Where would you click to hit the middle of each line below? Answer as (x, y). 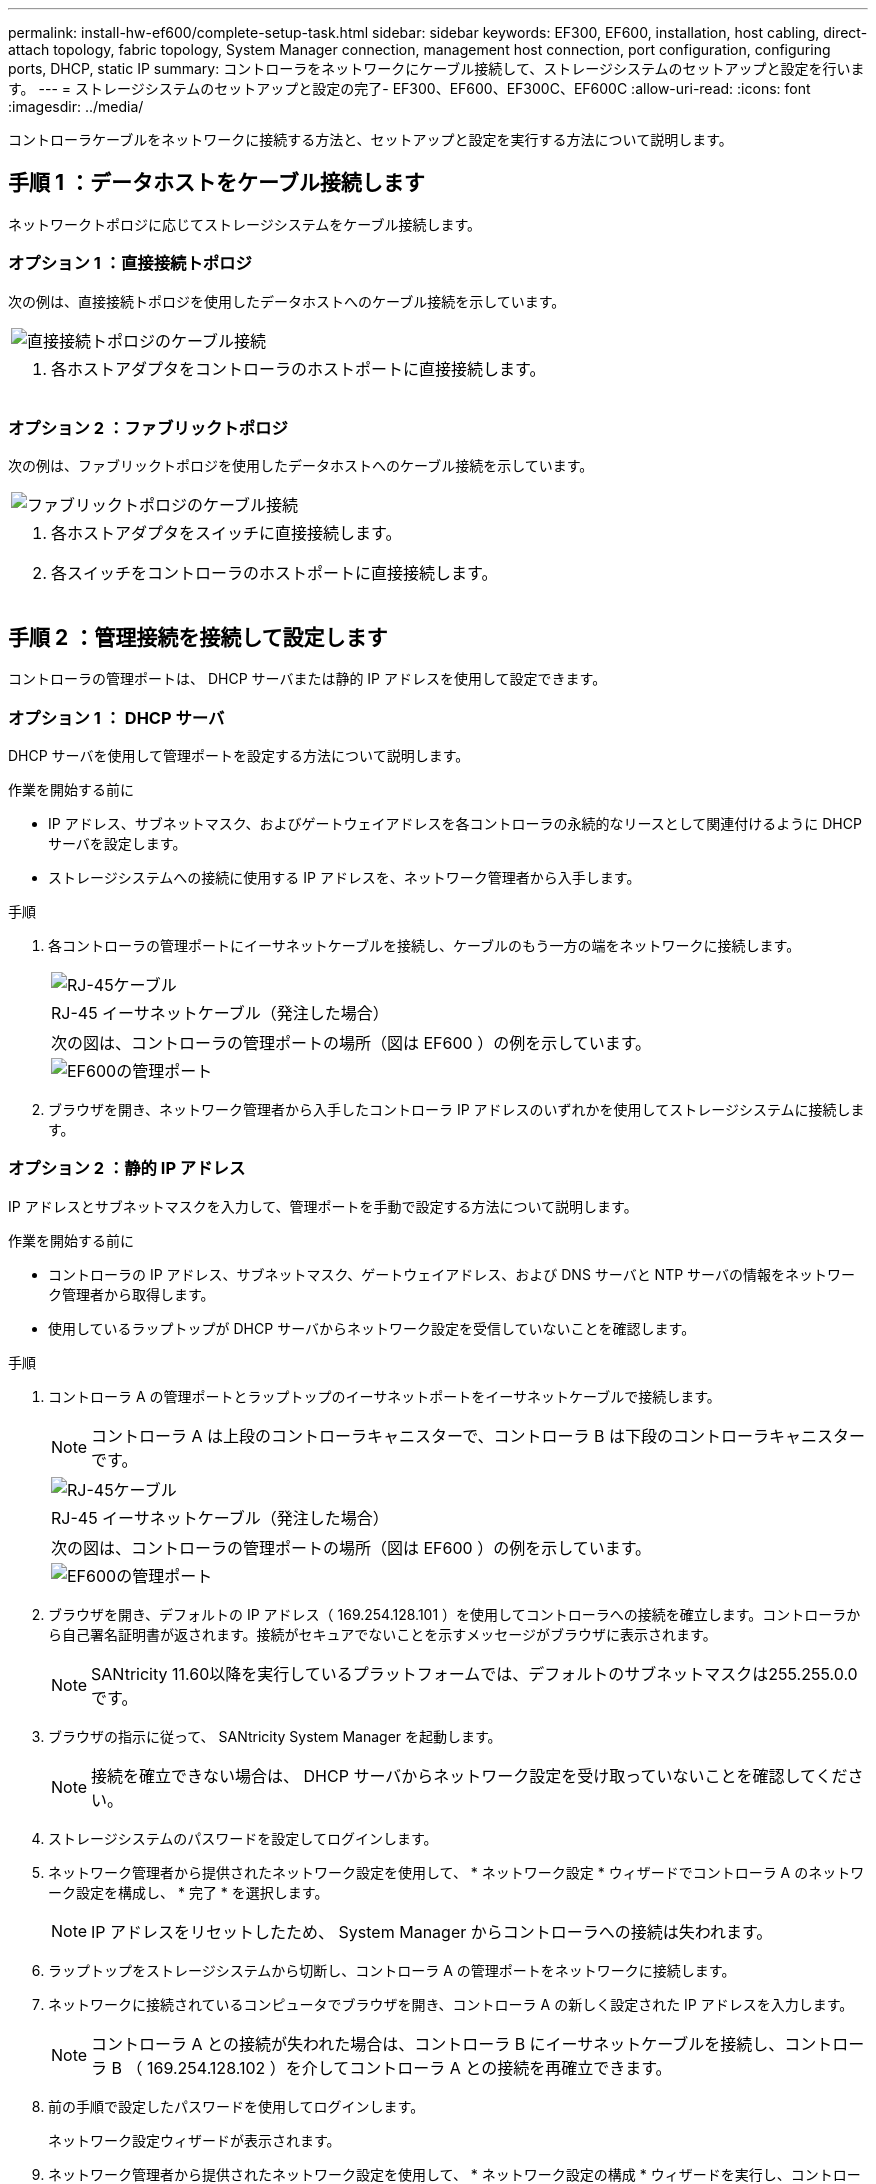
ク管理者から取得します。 (131, 1294)
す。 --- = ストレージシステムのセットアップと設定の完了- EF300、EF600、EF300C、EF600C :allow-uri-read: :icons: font (409, 88)
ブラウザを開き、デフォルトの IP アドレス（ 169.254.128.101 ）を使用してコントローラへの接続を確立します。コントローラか (454, 1614)
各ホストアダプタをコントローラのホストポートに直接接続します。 (298, 368)
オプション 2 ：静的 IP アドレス (127, 1168)
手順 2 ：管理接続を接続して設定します (198, 637)
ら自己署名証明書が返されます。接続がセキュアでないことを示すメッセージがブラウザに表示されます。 (382, 1634)
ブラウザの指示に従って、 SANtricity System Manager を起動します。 (275, 1736)
